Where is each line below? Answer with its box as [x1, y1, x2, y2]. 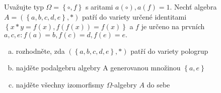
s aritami [85, 2, 113, 12]
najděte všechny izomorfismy [16, 79, 104, 89]
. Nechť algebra [170, 2, 217, 12]
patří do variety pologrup [130, 45, 208, 56]
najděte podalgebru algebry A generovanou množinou [16, 62, 181, 73]
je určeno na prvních [141, 21, 205, 32]
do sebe [146, 79, 170, 89]
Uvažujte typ [4, 2, 44, 12]
